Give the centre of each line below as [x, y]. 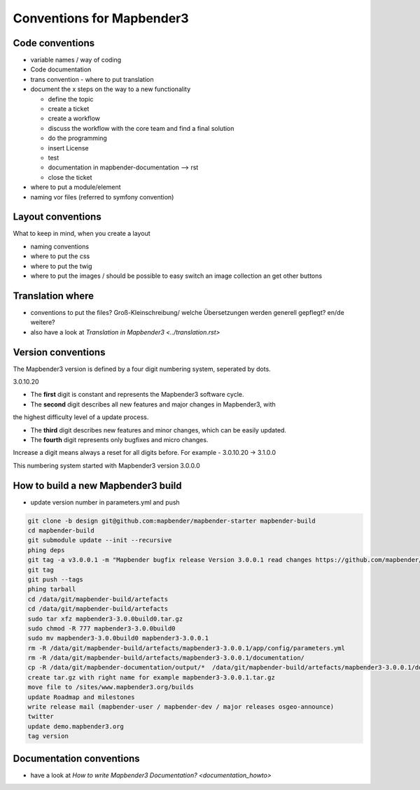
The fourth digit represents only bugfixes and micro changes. [119, 439]
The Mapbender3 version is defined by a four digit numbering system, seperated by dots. [142, 369]
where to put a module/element [76, 187]
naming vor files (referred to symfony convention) [102, 197]
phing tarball [52, 589]
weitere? [43, 323]
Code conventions [54, 43]
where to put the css [60, 256]
